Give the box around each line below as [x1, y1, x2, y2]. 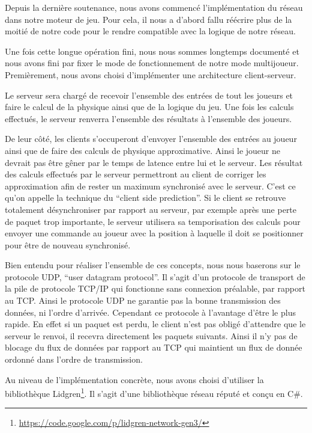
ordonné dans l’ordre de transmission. [5, 353, 143, 366]
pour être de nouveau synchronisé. [5, 238, 131, 251]
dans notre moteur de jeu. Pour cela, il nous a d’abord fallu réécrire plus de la [5, 13, 292, 25]
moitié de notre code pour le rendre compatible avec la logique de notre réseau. [5, 25, 296, 37]
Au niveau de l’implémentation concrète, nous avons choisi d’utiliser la [5, 373, 264, 385]
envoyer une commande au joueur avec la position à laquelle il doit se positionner [5, 227, 304, 239]
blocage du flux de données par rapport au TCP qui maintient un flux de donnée [5, 341, 302, 354]
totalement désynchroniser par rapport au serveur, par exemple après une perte [5, 203, 297, 215]
